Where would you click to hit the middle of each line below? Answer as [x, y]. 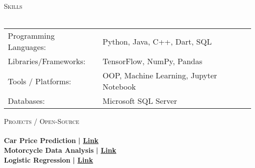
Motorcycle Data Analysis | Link [60, 150]
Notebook [119, 87]
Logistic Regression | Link [49, 159]
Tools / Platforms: [39, 81]
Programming [31, 36]
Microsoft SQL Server [140, 101]
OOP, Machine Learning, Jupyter [160, 75]
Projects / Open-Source [42, 121]
